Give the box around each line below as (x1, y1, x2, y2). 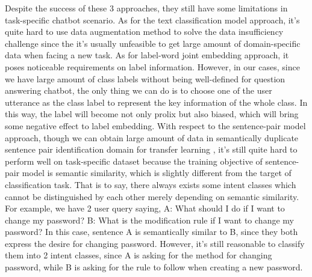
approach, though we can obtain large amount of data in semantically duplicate (5, 131, 299, 144)
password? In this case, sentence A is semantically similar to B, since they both (5, 225, 298, 238)
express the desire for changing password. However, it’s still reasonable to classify (5, 237, 305, 249)
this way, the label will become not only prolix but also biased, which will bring (5, 108, 299, 120)
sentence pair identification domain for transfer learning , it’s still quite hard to (5, 143, 298, 156)
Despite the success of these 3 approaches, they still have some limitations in (5, 2, 288, 14)
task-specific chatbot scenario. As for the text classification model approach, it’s (5, 13, 300, 26)
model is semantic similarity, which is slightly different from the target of (22, 166, 292, 179)
